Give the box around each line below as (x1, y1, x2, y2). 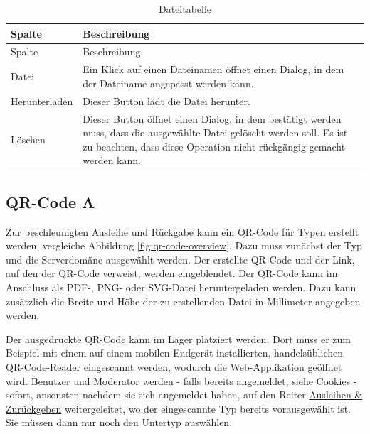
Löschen (11, 131, 46, 146)
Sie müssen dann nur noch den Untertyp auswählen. (6, 415, 233, 430)
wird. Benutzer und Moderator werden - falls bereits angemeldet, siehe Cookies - (6, 373, 357, 388)
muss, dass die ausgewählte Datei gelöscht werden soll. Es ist (83, 125, 348, 140)
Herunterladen (11, 93, 73, 108)
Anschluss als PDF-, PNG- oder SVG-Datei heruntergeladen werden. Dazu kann (6, 280, 356, 295)
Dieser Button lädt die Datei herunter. (83, 93, 250, 108)
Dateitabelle (158, 1, 212, 16)
